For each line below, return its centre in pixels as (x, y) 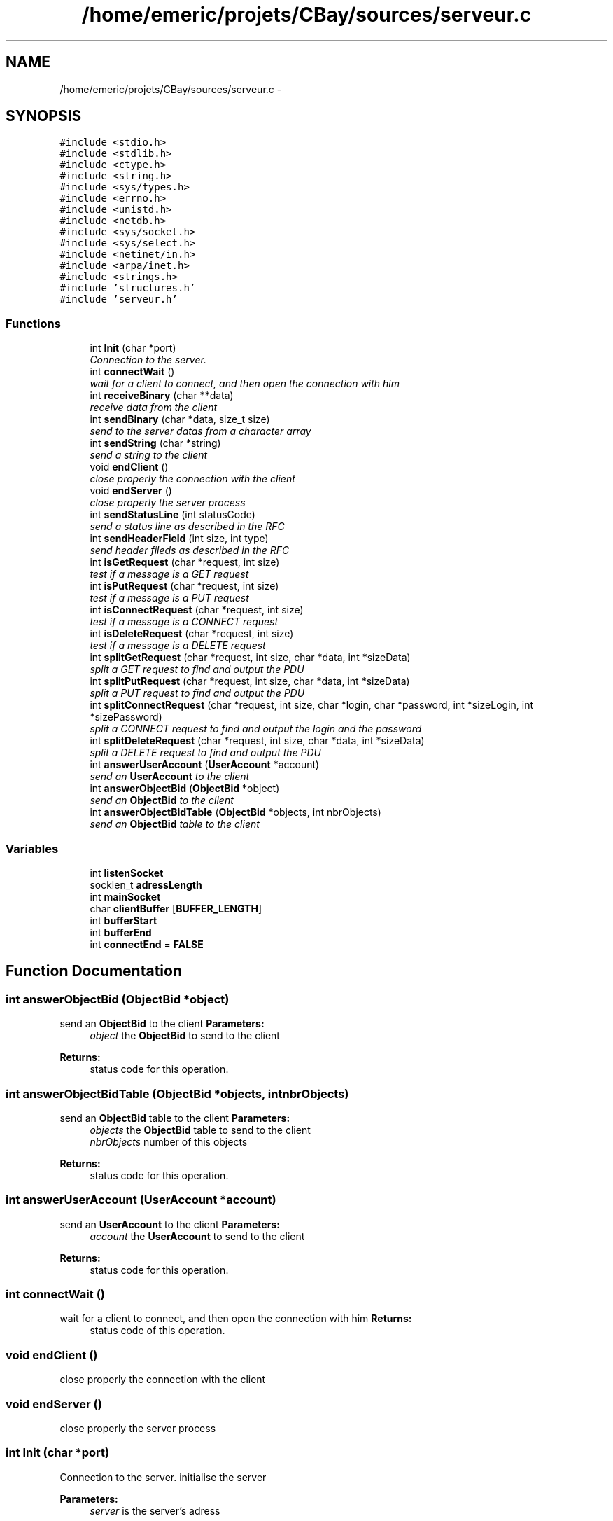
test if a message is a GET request (169, 574)
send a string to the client (149, 455)
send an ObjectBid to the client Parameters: (162, 1024)
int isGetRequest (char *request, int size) (185, 562)
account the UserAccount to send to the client (197, 1236)
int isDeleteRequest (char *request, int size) (192, 634)
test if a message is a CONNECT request (184, 622)
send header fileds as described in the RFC (190, 550)
